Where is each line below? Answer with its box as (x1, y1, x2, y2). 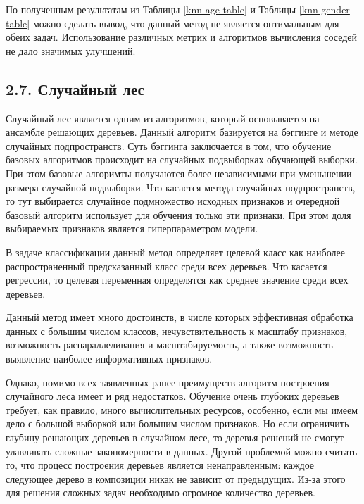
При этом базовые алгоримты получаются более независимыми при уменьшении (6, 165, 352, 180)
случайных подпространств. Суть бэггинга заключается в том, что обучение (6, 138, 332, 153)
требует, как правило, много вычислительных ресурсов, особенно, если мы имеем (6, 402, 358, 417)
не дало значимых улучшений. (6, 43, 136, 58)
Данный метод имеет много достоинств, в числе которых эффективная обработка (6, 310, 353, 325)
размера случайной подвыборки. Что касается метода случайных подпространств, (6, 179, 356, 194)
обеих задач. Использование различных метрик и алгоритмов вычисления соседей (6, 30, 357, 44)
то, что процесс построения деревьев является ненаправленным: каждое (6, 458, 315, 472)
